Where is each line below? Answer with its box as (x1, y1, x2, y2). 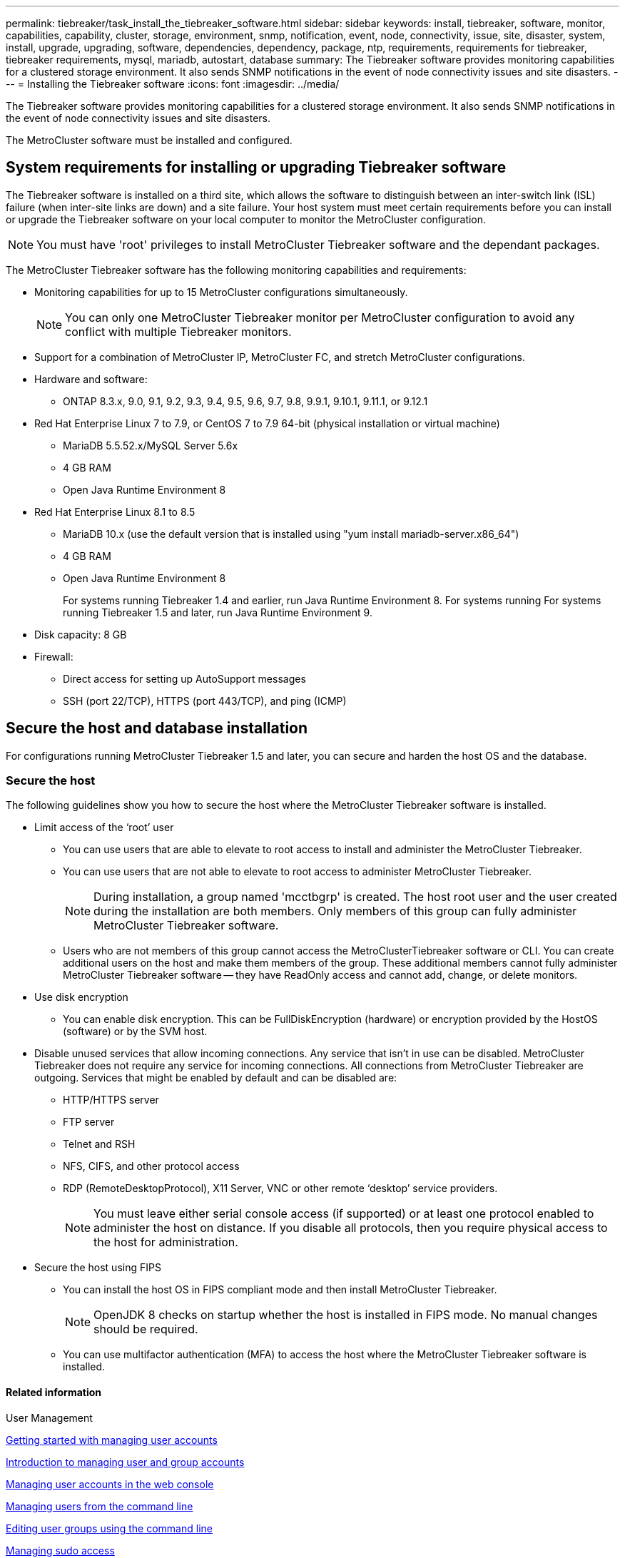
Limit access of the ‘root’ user (34, 821, 174, 834)
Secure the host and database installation (6, 719, 308, 738)
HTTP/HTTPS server (63, 1094, 159, 1106)
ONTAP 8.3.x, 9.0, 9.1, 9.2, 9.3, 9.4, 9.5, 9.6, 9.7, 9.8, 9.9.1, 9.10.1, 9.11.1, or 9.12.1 (63, 394, 428, 407)
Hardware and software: (34, 372, 148, 385)
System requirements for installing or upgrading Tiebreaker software (6, 158, 507, 177)
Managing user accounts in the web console (6, 1477, 214, 1490)
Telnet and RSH (63, 1138, 136, 1151)
